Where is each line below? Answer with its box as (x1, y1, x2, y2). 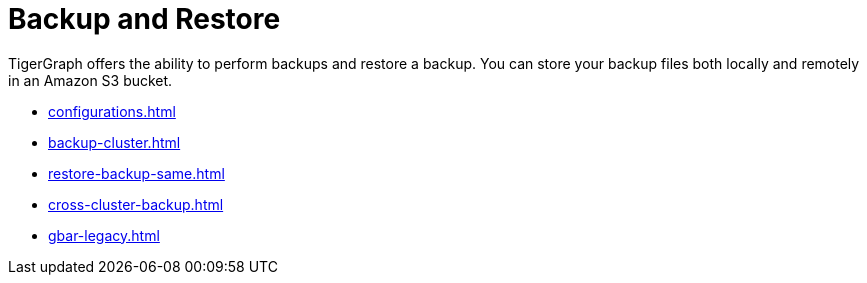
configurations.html (48, 102, 176, 120)
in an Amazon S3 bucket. (8, 71, 173, 89)
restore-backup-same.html (48, 164, 225, 182)
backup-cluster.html (48, 133, 181, 151)
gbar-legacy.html (48, 226, 160, 244)
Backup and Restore (8, 2, 281, 36)
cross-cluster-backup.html (48, 195, 224, 213)
